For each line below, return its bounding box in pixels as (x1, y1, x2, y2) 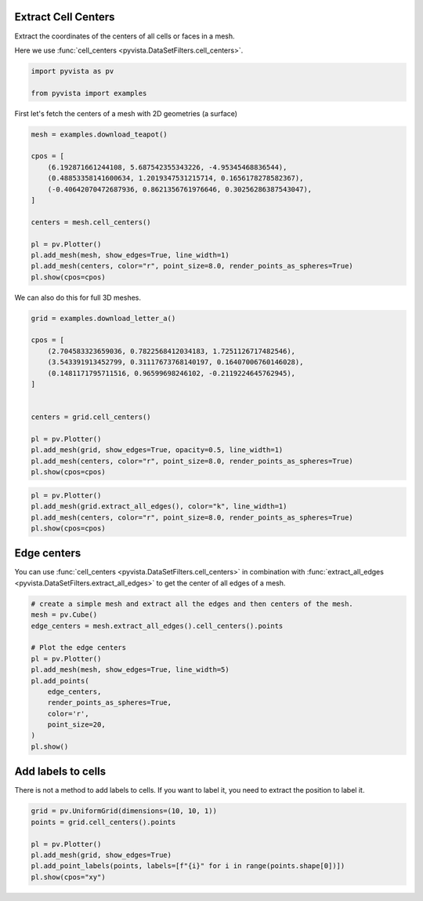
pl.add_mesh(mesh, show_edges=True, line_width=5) (31, 666, 230, 674)
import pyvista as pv (31, 67, 114, 75)
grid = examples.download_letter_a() (31, 314, 176, 323)
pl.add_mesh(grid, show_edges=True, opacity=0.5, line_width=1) (31, 446, 284, 454)
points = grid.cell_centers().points (31, 817, 176, 826)
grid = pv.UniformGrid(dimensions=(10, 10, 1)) (31, 807, 217, 815)
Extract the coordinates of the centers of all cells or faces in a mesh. (14, 31, 235, 41)
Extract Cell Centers (14, 10, 115, 24)
